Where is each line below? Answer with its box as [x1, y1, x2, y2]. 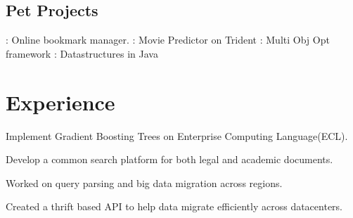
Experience [6, 87, 115, 116]
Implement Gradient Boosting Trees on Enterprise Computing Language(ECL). [6, 128, 348, 143]
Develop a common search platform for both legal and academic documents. [6, 152, 333, 167]
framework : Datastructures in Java [6, 46, 158, 60]
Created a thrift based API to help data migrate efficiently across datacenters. [6, 199, 342, 214]
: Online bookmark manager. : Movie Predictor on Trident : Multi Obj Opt [6, 32, 330, 47]
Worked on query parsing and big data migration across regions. [6, 175, 283, 190]
